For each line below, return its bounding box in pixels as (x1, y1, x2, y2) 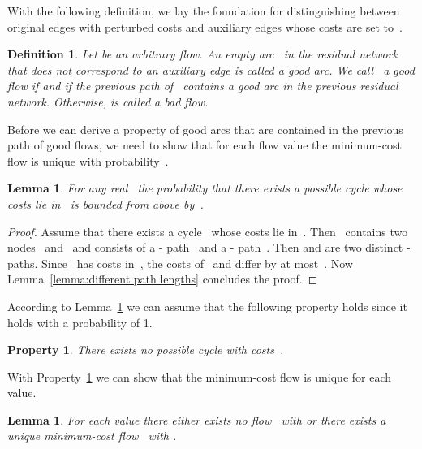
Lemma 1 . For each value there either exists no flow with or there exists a (7, 411, 386, 428)
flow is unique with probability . (7, 152, 169, 169)
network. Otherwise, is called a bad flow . (7, 93, 209, 110)
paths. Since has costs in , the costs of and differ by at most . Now (7, 254, 353, 271)
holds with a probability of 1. (7, 313, 153, 330)
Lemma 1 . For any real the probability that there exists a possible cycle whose (7, 179, 403, 196)
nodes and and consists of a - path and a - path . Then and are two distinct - (7, 239, 411, 256)
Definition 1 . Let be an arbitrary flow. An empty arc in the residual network (7, 45, 398, 63)
